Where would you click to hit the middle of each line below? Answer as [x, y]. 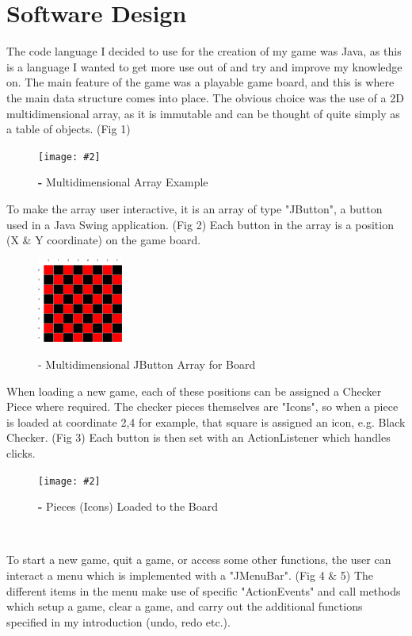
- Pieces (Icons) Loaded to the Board [128, 506]
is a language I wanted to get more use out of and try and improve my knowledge [204, 66]
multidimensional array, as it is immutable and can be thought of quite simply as [203, 113]
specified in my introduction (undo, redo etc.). [118, 621]
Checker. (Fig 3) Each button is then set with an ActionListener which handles [198, 437]
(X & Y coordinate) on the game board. [104, 240]
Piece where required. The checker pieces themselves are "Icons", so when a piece [202, 406]
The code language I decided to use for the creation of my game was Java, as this [204, 51]
